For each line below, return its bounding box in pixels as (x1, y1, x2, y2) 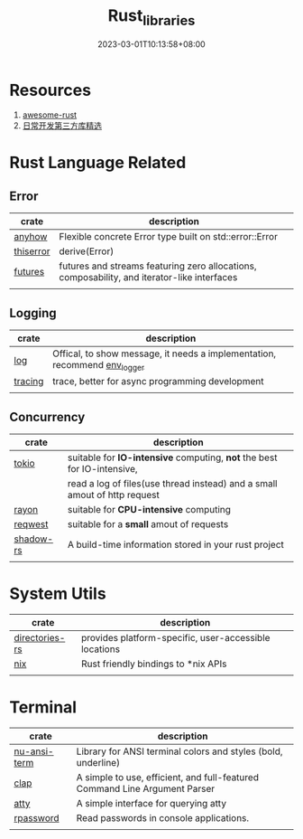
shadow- (14, 533, 54, 545)
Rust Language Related (9, 153, 187, 173)
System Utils (9, 584, 106, 604)
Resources (9, 80, 92, 100)
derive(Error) (59, 245, 115, 258)
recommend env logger (52, 359, 145, 373)
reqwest (14, 518, 49, 531)
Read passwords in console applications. (76, 811, 250, 824)
